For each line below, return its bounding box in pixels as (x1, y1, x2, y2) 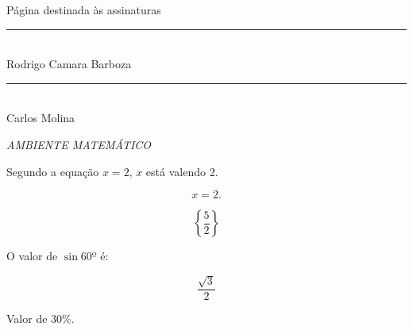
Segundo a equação (6, 163, 99, 179)
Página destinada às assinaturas (6, 2, 161, 17)
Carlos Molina (6, 109, 75, 126)
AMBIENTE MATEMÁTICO (6, 136, 152, 152)
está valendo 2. (145, 163, 218, 179)
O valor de (6, 247, 58, 264)
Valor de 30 (6, 309, 63, 326)
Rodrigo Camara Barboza (6, 56, 132, 72)
